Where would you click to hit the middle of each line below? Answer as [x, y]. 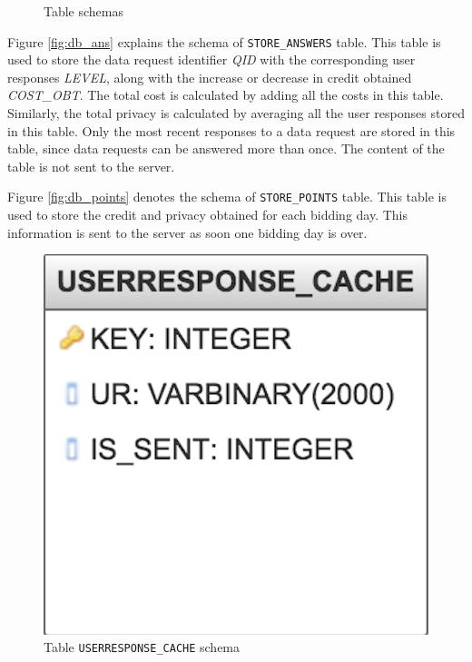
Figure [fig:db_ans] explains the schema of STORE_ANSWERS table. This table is [224, 41]
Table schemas [84, 11]
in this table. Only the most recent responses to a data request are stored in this [231, 130]
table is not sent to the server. [91, 166]
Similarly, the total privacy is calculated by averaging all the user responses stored [236, 113]
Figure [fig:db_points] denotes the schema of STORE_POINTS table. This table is [227, 197]
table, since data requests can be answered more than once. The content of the [226, 148]
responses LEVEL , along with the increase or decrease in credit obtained [210, 77]
